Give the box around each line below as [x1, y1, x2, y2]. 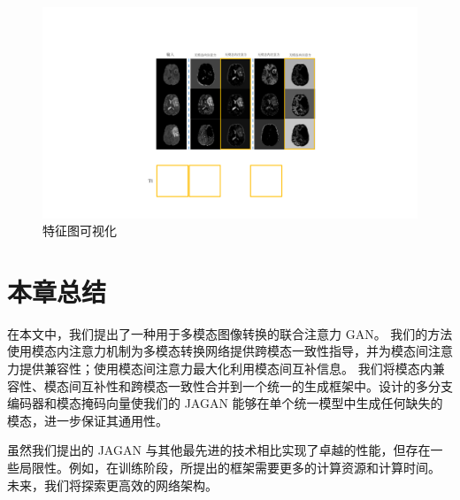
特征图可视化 [42, 221, 117, 240]
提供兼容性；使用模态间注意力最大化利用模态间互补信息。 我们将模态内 [19, 359, 433, 377]
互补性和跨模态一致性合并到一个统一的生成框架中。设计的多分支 [80, 376, 453, 395]
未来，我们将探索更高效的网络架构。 [7, 475, 218, 494]
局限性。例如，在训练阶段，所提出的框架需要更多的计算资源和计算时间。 [19, 458, 441, 476]
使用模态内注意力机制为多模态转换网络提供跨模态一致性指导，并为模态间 [7, 342, 428, 360]
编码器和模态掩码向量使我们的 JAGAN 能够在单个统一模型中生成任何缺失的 [7, 394, 443, 412]
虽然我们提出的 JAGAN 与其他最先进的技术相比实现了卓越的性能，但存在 [7, 441, 431, 459]
